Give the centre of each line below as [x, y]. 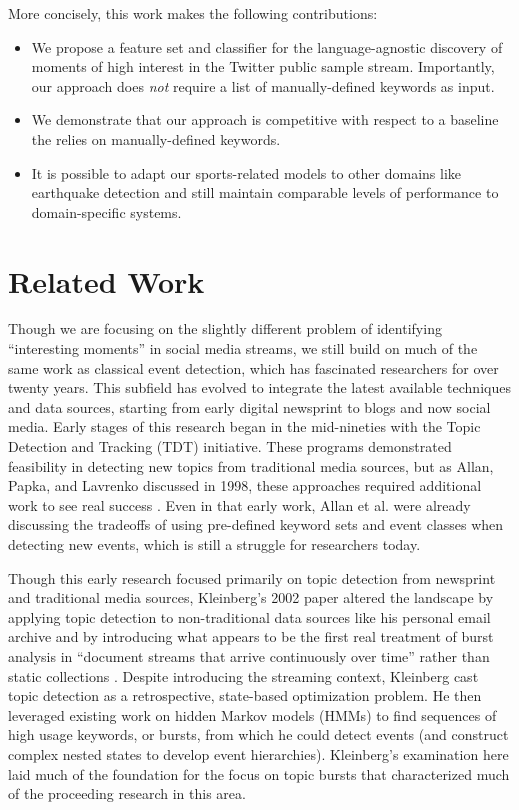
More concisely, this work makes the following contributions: [193, 13]
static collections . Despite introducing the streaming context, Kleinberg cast [243, 675]
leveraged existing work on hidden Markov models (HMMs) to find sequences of [252, 714]
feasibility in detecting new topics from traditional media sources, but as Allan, [251, 465]
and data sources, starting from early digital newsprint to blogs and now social [249, 406]
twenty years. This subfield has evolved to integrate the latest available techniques [259, 387]
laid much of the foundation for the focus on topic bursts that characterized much [259, 773]
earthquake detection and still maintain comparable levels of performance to [265, 192]
